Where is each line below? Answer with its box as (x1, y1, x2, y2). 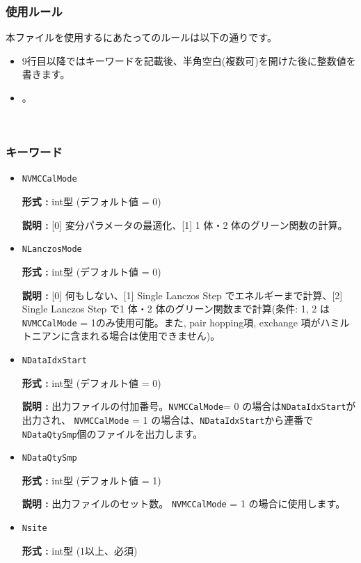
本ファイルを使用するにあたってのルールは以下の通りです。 (6, 30, 277, 45)
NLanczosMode (22, 244, 82, 255)
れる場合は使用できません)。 (90, 328, 220, 343)
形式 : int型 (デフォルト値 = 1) (22, 473, 161, 487)
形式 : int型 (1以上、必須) (22, 543, 138, 557)
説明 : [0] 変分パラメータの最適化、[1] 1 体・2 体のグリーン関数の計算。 (22, 217, 348, 232)
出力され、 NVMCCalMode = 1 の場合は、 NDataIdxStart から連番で (22, 412, 314, 427)
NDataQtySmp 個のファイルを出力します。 (22, 426, 203, 441)
